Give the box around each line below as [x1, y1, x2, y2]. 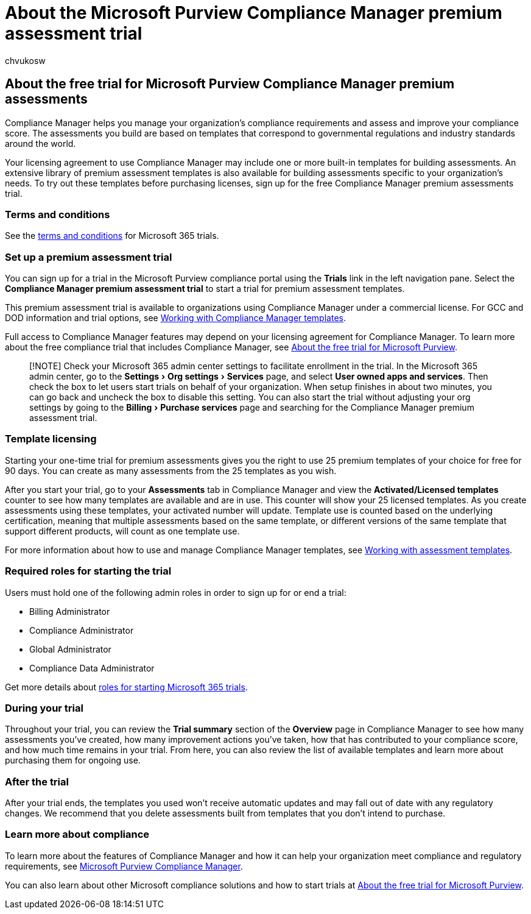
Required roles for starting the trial [5, 565, 172, 578]
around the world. [5, 138, 76, 149]
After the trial [5, 775, 69, 788]
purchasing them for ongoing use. [5, 755, 141, 766]
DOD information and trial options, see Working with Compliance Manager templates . [5, 313, 346, 324]
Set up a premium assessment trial [5, 250, 172, 263]
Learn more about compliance [5, 828, 150, 841]
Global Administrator [29, 643, 111, 654]
